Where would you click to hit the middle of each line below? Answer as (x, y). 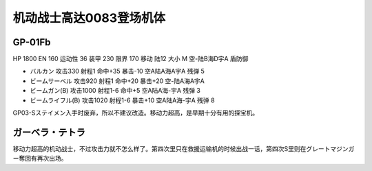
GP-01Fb (32, 42)
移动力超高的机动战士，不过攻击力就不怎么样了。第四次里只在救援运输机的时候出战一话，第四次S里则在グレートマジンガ (184, 148)
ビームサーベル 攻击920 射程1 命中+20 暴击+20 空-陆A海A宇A (117, 81)
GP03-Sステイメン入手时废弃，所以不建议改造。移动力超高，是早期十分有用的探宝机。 (136, 113)
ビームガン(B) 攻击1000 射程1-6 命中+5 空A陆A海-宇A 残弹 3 (115, 91)
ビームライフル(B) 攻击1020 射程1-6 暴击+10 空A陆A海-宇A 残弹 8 (122, 100)
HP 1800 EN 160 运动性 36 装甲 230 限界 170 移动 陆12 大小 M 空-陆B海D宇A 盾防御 (131, 59)
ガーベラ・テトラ (49, 132)
